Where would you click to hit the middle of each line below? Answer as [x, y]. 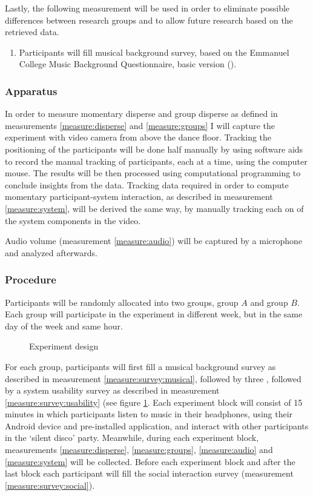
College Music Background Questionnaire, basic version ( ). [128, 64]
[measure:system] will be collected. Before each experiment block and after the [150, 461]
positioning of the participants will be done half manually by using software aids [154, 149]
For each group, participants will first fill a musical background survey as [140, 366]
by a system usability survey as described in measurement [112, 390]
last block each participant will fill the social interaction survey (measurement [149, 473]
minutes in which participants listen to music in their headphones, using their [149, 414]
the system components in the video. [73, 220]
